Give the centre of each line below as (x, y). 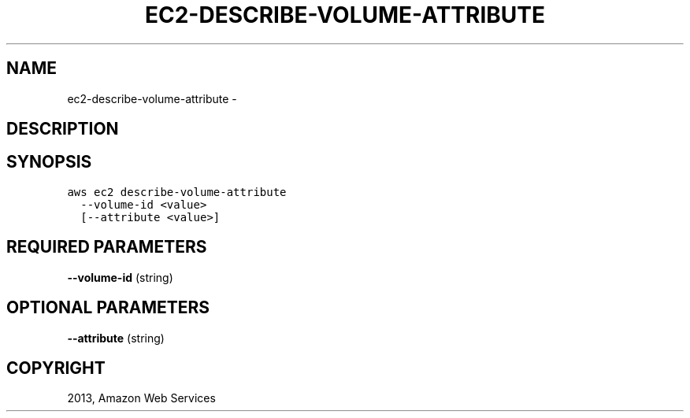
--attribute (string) (116, 338)
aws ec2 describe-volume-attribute (177, 192)
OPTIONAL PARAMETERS (108, 308)
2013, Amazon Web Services (141, 398)
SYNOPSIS (49, 162)
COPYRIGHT (56, 368)
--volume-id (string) (120, 277)
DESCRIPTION (63, 129)
